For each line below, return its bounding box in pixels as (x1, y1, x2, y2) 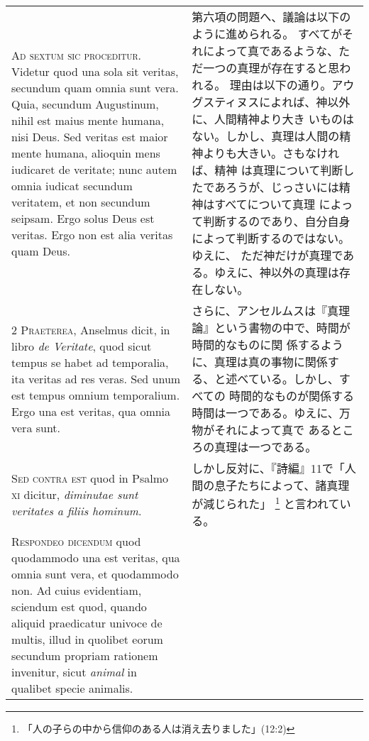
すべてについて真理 (214, 196, 316, 212)
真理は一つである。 (214, 439, 317, 455)
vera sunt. (11, 419, 61, 436)
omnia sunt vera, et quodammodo (11, 566, 179, 583)
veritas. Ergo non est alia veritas (11, 226, 173, 243)
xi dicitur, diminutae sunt (11, 485, 138, 503)
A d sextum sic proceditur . (11, 46, 141, 63)
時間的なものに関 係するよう (192, 336, 343, 353)
